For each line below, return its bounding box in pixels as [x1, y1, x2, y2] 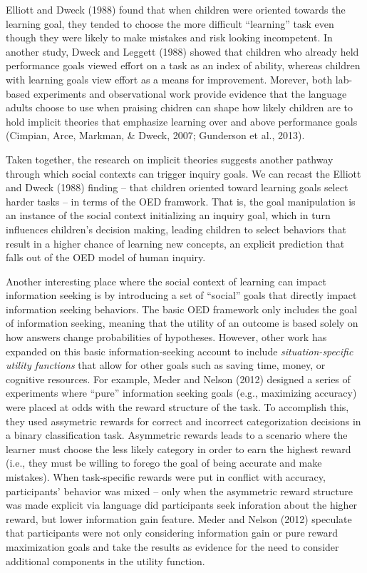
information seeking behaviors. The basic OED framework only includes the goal [6, 301, 358, 316]
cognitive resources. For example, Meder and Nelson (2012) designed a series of [6, 371, 351, 386]
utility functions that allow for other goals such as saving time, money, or [6, 358, 326, 372]
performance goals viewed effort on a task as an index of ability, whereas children [6, 58, 361, 73]
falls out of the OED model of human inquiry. [6, 250, 206, 265]
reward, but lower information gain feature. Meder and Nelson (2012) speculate [6, 511, 352, 526]
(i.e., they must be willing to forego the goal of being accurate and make [6, 455, 322, 470]
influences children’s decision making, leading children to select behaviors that [6, 221, 347, 236]
